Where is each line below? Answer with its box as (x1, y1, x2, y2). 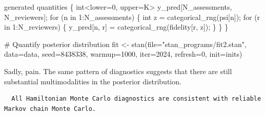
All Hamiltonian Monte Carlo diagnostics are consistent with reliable (11, 95, 261, 103)
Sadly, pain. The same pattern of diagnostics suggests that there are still (4, 65, 232, 76)
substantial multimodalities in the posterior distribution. (4, 76, 181, 86)
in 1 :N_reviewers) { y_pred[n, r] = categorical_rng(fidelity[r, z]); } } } (4, 21, 229, 32)
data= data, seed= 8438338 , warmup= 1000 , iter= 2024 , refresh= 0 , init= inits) (4, 49, 242, 59)
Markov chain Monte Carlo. (4, 105, 96, 112)
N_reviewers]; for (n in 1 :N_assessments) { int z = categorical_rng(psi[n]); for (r (4, 11, 260, 22)
